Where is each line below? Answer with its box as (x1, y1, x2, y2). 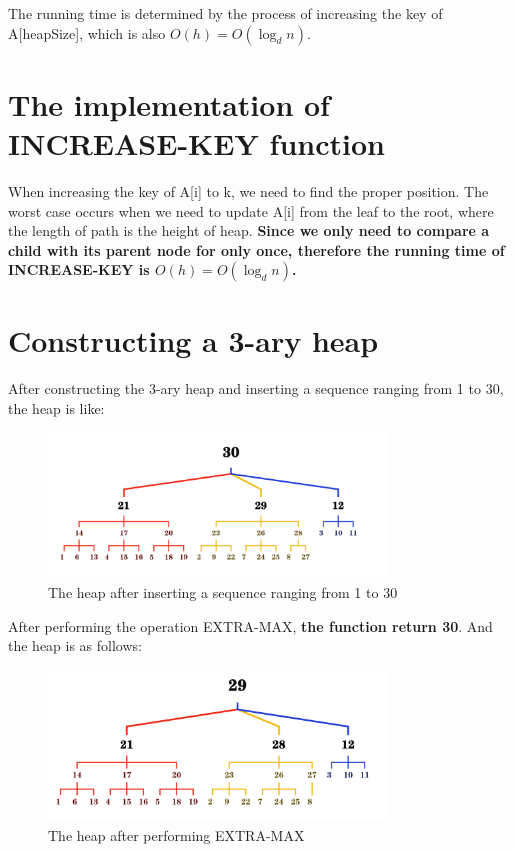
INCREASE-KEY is (8, 259, 150, 280)
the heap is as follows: (8, 635, 142, 656)
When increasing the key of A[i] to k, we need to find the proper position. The (8, 180, 489, 201)
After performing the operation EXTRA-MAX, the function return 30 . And (8, 615, 493, 636)
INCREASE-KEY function (8, 122, 385, 163)
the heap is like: (8, 398, 105, 418)
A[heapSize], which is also (8, 22, 166, 43)
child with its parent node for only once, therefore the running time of (8, 239, 505, 260)
